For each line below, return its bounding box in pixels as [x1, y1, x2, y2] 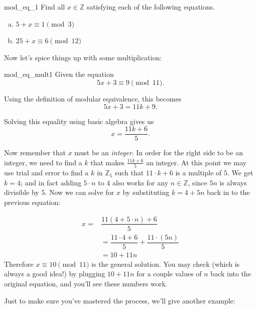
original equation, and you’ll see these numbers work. [4, 278, 168, 288]
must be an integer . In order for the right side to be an [74, 147, 243, 158]
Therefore [4, 258, 34, 269]
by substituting [122, 187, 170, 197]
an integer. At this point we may [146, 157, 247, 167]
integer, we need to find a [4, 157, 82, 167]
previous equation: [4, 196, 61, 207]
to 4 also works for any [98, 177, 169, 187]
